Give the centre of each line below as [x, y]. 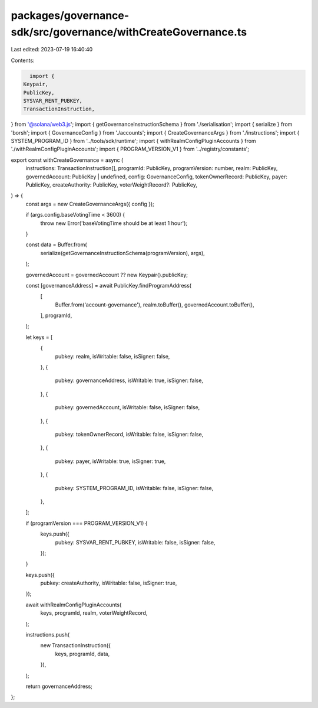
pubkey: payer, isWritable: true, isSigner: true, [110, 461]
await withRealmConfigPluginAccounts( [74, 605]
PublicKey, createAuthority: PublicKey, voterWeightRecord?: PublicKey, [111, 185]
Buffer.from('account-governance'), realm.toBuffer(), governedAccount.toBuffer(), [155, 305]
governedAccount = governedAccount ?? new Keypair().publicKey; [107, 275]
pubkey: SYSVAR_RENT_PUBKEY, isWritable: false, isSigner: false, [135, 542]
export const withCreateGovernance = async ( [67, 160]
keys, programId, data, [82, 654]
